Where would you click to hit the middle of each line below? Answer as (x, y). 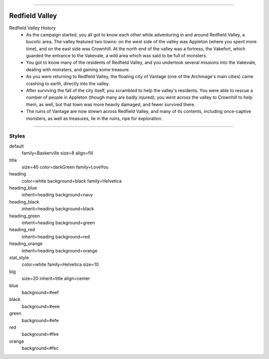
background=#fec (40, 348)
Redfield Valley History (32, 28)
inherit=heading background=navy (57, 195)
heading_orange (26, 243)
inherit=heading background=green (58, 223)
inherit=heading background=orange (60, 250)
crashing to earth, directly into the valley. (68, 83)
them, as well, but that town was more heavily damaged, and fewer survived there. (111, 104)
